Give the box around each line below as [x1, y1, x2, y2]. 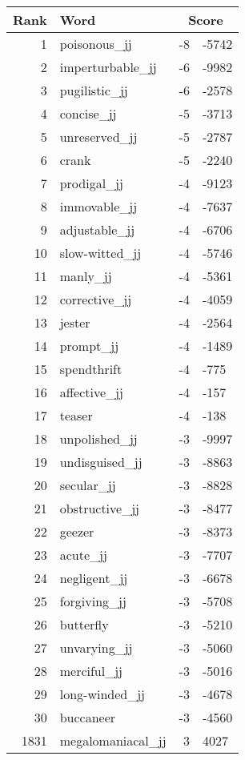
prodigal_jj [59, 174, 123, 192]
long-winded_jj [59, 685, 145, 703]
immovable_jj [59, 197, 138, 215]
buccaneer [59, 708, 116, 726]
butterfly [59, 615, 109, 633]
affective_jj [59, 383, 123, 401]
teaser [59, 406, 93, 424]
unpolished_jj [59, 429, 138, 448]
